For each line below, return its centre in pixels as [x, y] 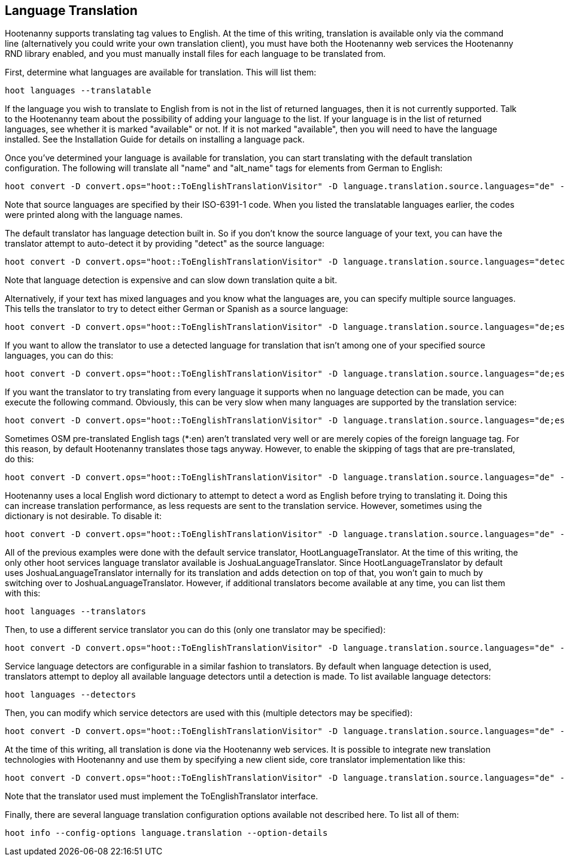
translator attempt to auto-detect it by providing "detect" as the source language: [165, 244]
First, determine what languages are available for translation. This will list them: [161, 72]
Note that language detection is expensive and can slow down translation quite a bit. [171, 280]
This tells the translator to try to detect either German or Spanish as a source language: [177, 309]
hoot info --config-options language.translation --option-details [166, 833]
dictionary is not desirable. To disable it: [83, 516]
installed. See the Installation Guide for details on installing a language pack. [155, 140]
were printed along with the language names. [94, 215]
